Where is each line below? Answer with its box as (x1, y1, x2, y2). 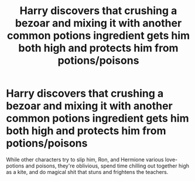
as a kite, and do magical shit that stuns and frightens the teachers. (6, 168, 169, 175)
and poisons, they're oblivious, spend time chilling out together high (25, 162, 189, 169)
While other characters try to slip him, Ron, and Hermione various (6, 156, 164, 163)
